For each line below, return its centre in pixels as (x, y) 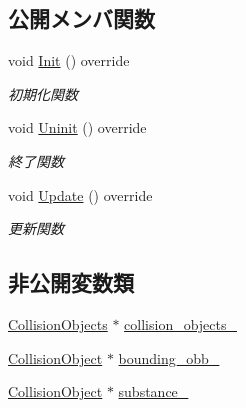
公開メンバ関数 (81, 18)
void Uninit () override (77, 127)
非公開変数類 (71, 282)
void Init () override (69, 60)
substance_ (153, 391)
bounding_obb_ (169, 357)
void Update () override (80, 194)
